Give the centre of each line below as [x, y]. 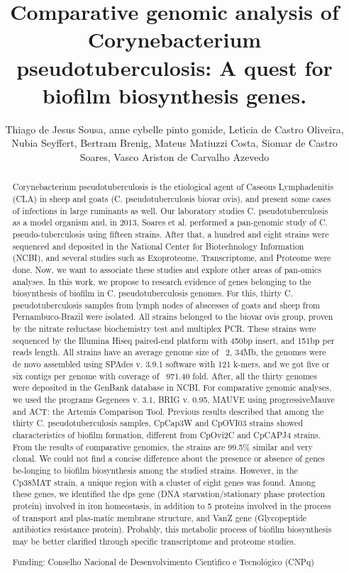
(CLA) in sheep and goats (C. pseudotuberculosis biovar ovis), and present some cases [172, 198]
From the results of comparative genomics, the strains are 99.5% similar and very [162, 446]
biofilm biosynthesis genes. [174, 95]
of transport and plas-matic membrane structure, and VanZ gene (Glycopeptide [160, 517]
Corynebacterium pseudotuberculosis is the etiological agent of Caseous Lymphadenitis [173, 187]
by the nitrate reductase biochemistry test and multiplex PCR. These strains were [164, 329]
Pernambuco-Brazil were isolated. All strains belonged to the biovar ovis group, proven [173, 317]
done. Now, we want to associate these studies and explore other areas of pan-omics [167, 269]
